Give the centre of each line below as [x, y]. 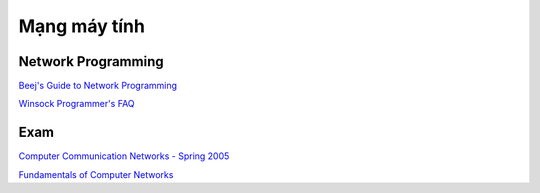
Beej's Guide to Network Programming [98, 86]
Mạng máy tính [81, 26]
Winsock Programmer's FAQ [76, 104]
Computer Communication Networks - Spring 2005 [124, 156]
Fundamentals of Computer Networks [96, 174]
